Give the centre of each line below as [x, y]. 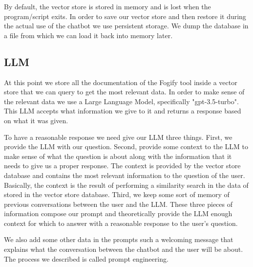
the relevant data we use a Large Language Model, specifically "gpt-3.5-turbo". [121, 101]
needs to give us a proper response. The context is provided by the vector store [122, 166]
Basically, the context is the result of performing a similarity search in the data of [126, 185]
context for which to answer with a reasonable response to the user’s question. [121, 223]
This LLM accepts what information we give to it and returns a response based [123, 111]
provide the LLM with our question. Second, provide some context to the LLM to [126, 146]
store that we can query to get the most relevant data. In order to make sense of [124, 92]
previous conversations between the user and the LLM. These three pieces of [118, 204]
